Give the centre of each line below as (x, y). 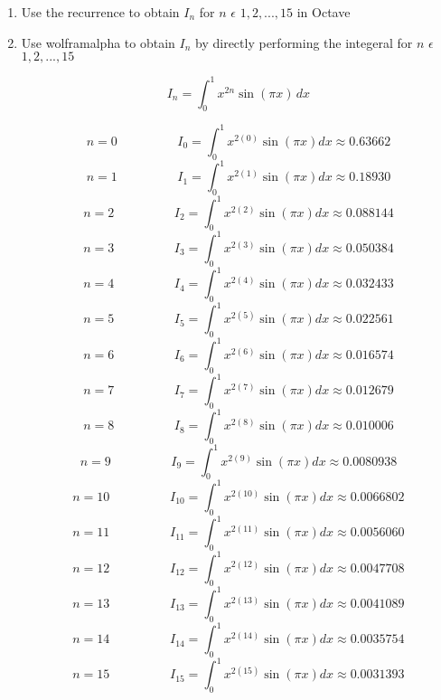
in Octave (324, 12)
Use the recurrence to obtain (100, 12)
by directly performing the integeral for (304, 42)
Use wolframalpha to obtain (98, 42)
